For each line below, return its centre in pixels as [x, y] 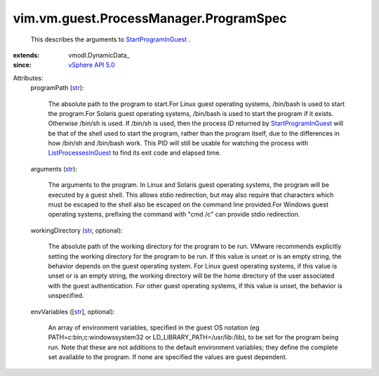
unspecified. [66, 296]
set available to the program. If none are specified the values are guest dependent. [168, 357]
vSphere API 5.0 [92, 65]
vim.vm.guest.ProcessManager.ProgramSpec [150, 18]
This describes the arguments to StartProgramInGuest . [111, 39]
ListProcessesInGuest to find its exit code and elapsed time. [134, 153]
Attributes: [28, 78]
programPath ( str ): [57, 88]
